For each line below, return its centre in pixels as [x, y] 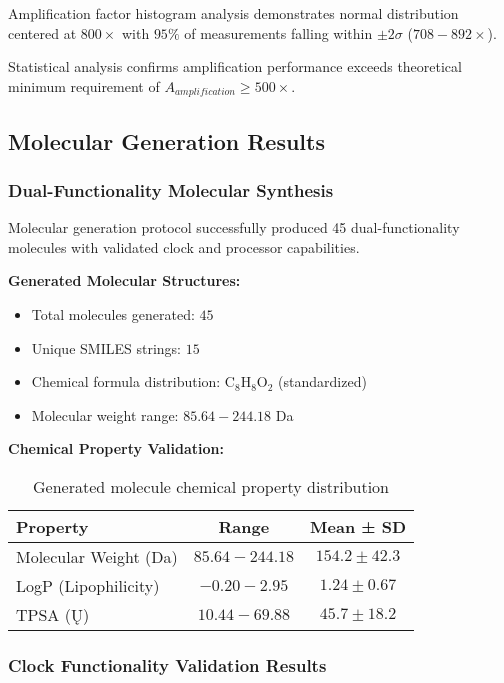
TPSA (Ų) [53, 614]
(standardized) [322, 381]
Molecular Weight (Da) [97, 556]
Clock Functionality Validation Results [167, 664]
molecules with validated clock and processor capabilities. [184, 246]
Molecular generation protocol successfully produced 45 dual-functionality [234, 227]
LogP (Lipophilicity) [88, 585]
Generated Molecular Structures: [124, 280]
